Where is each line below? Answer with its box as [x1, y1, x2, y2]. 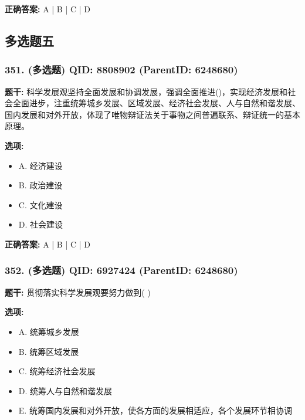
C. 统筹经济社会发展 [18, 365, 96, 377]
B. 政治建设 [18, 179, 63, 191]
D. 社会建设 [18, 218, 63, 231]
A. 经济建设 [18, 159, 63, 171]
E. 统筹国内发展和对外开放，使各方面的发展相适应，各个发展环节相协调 [18, 404, 292, 416]
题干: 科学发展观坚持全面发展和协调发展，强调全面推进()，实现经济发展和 [5, 85, 288, 97]
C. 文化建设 [18, 198, 63, 211]
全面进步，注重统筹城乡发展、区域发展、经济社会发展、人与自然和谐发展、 [12, 97, 300, 109]
